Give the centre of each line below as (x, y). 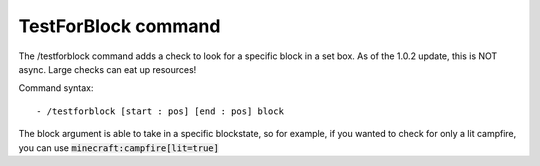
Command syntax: (56, 88)
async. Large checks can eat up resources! (107, 69)
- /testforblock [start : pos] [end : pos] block (160, 111)
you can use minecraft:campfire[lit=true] (119, 147)
